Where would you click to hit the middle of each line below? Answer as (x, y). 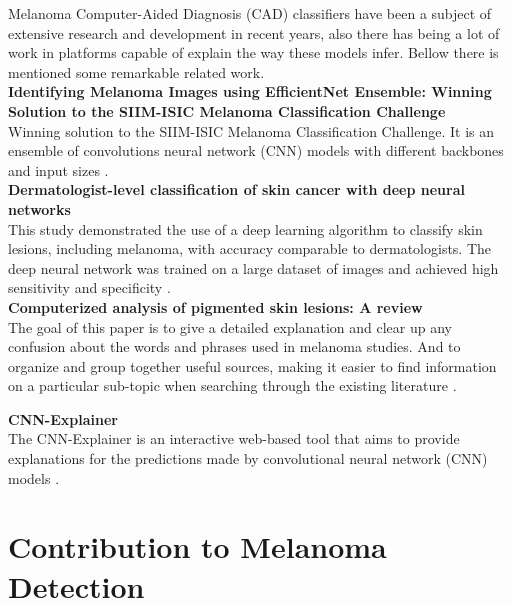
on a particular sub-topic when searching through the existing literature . (232, 385)
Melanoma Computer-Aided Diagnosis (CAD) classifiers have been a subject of (250, 13)
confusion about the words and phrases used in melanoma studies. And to (234, 346)
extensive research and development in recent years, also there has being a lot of (254, 32)
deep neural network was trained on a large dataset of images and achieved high (253, 267)
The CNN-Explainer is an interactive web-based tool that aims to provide (234, 438)
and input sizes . (58, 169)
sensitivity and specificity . (89, 287)
